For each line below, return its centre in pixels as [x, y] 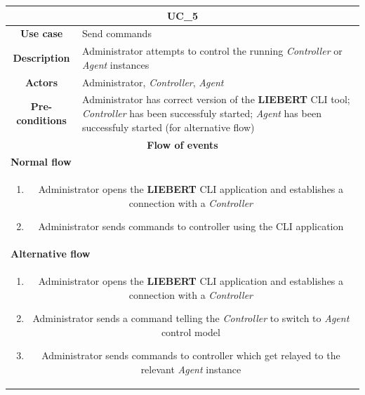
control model [191, 332]
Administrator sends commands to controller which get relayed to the [191, 355]
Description [41, 57]
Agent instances [116, 64]
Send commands [117, 33]
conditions [41, 120]
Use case [41, 33]
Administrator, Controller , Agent [153, 82]
